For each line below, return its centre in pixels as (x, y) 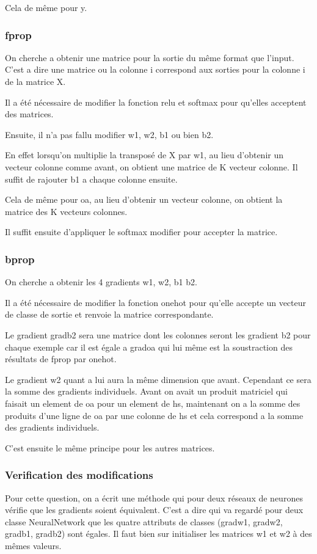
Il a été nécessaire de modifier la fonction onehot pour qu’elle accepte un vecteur (155, 302)
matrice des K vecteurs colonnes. (66, 211)
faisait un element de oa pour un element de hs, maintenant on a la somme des (153, 403)
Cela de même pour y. (46, 7)
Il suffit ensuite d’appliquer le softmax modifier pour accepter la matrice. (141, 232)
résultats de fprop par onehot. (61, 359)
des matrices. (29, 114)
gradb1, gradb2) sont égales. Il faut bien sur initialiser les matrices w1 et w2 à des (158, 534)
